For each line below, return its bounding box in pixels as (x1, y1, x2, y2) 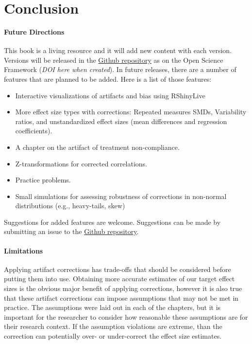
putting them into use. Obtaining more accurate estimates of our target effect (4, 273, 235, 284)
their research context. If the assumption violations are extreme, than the (4, 321, 222, 331)
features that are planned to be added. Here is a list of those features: (4, 73, 212, 84)
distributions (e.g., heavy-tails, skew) (15, 200, 125, 211)
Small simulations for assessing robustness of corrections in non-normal (15, 191, 227, 201)
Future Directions (4, 26, 65, 36)
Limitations (4, 245, 43, 255)
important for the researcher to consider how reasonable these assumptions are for (4, 311, 248, 322)
